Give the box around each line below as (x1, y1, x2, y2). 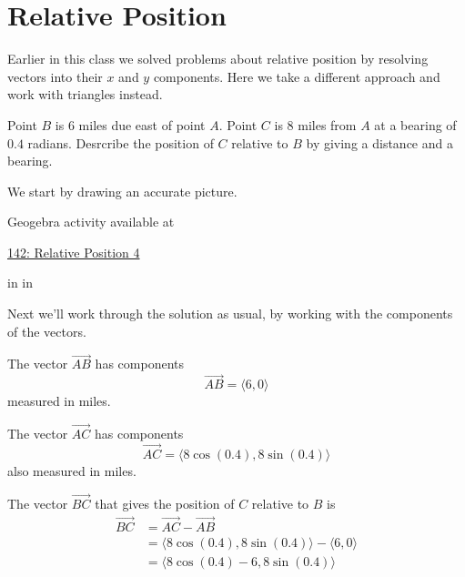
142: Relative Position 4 (7, 242, 140, 261)
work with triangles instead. (7, 85, 163, 104)
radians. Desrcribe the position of (27, 133, 214, 152)
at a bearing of (374, 115, 457, 134)
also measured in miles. (7, 461, 136, 480)
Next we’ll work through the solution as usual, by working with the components (7, 304, 453, 323)
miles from (298, 115, 357, 134)
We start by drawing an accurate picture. (7, 181, 238, 200)
